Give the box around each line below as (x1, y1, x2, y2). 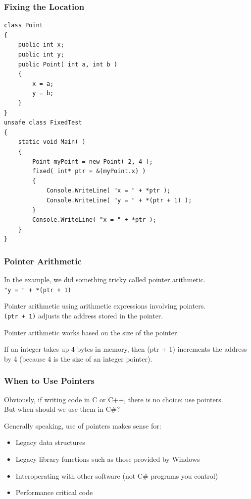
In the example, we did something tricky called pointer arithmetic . (4, 274, 205, 285)
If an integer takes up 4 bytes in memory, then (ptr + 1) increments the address (4, 344, 247, 354)
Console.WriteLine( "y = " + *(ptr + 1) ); (46, 196, 192, 204)
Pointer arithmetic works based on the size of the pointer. (4, 327, 179, 337)
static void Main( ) (18, 138, 86, 146)
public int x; (18, 41, 64, 49)
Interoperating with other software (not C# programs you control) (15, 470, 218, 481)
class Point (4, 22, 43, 29)
